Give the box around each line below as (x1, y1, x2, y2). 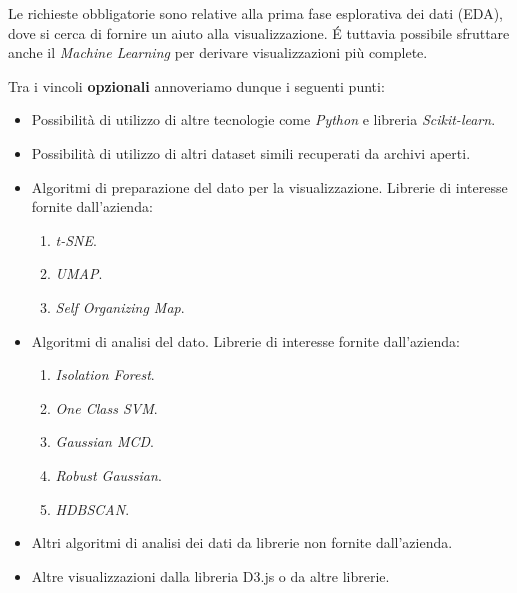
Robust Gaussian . (55, 464, 162, 485)
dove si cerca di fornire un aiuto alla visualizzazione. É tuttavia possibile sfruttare (8, 22, 510, 43)
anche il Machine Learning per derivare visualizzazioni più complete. (8, 42, 428, 63)
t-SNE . (55, 229, 97, 250)
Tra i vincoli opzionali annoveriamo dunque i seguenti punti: (8, 75, 385, 96)
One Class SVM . (55, 397, 158, 418)
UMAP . (55, 263, 103, 284)
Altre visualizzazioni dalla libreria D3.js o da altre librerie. (31, 565, 390, 586)
